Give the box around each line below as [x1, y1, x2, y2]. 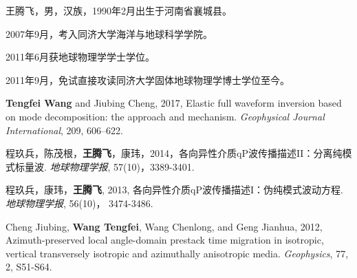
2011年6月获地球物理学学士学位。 [6, 50, 155, 64]
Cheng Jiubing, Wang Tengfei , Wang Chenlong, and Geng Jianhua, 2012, [6, 219, 323, 233]
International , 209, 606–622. [6, 122, 123, 137]
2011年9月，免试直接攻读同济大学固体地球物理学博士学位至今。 [6, 72, 290, 87]
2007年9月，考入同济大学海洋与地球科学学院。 [6, 26, 213, 41]
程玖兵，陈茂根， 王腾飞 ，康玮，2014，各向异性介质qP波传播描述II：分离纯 [6, 146, 343, 160]
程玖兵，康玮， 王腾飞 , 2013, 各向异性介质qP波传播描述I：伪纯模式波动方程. [6, 182, 343, 197]
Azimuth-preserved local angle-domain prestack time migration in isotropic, [6, 233, 324, 247]
